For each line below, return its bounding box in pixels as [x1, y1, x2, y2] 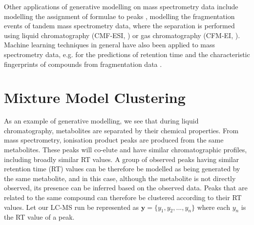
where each [197, 202, 230, 212]
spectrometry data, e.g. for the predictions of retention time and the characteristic [4, 49, 250, 59]
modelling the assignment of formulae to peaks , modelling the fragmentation [4, 11, 235, 21]
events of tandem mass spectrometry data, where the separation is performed [4, 20, 235, 31]
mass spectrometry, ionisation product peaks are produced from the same [4, 135, 224, 145]
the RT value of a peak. [4, 212, 75, 222]
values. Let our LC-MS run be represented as [4, 202, 139, 212]
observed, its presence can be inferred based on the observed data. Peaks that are [4, 183, 248, 193]
